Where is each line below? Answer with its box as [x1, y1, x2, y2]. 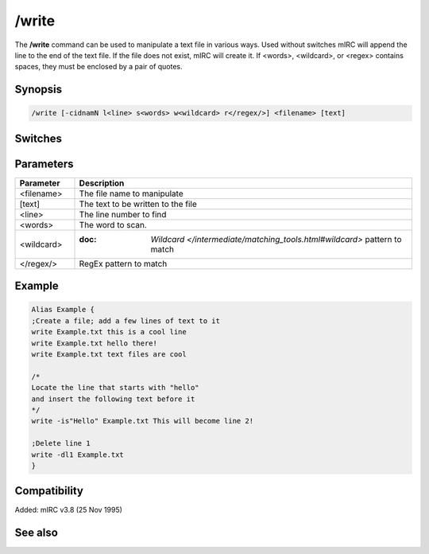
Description [79, 178, 125, 189]
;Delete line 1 [31, 439, 91, 448]
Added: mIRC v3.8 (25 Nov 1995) [14, 505, 123, 515]
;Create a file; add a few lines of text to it [31, 316, 220, 326]
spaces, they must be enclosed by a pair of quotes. [14, 62, 183, 72]
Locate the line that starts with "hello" [31, 383, 199, 392]
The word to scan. [79, 219, 147, 230]
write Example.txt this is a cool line [31, 327, 187, 337]
